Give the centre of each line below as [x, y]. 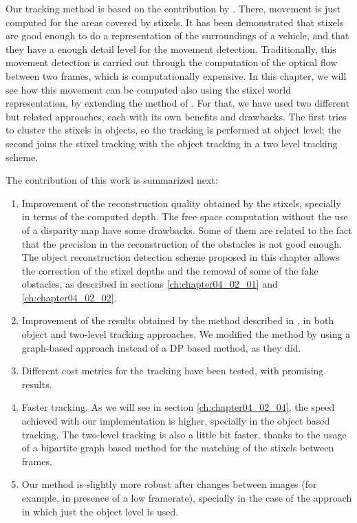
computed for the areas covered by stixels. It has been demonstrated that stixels [175, 22]
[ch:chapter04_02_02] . [69, 297]
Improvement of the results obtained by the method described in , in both [178, 320]
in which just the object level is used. [100, 511]
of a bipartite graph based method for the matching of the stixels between [178, 448]
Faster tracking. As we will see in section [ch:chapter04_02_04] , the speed [178, 407]
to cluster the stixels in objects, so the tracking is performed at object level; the [173, 130]
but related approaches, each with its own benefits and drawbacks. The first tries [176, 116]
